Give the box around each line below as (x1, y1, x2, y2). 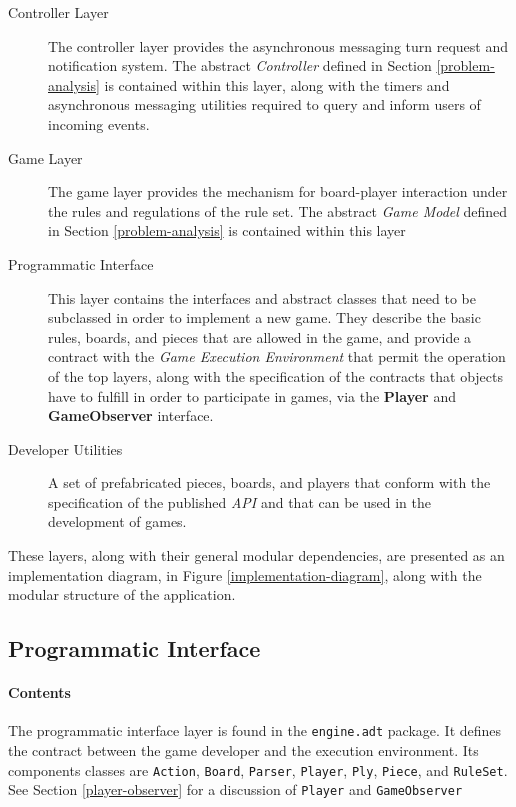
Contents (8, 682, 71, 703)
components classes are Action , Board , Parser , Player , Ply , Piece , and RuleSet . (8, 759, 508, 780)
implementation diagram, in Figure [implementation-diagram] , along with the (8, 564, 482, 585)
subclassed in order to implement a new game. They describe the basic (48, 307, 481, 328)
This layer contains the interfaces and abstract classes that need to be (48, 287, 476, 308)
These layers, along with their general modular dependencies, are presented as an (8, 545, 505, 566)
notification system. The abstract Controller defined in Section (48, 55, 432, 76)
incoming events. (48, 113, 150, 134)
